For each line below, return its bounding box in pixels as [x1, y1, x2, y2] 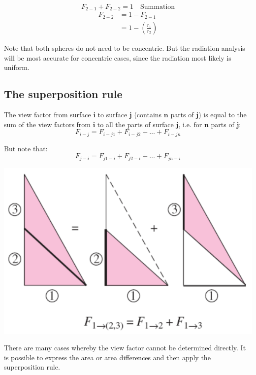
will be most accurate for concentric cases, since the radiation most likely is [4, 52, 231, 63]
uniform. [4, 62, 30, 72]
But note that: [4, 143, 48, 153]
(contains [134, 109, 162, 119]
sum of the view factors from [4, 119, 91, 129]
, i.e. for [178, 119, 202, 129]
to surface [97, 109, 128, 119]
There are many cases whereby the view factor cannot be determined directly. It [4, 342, 246, 353]
